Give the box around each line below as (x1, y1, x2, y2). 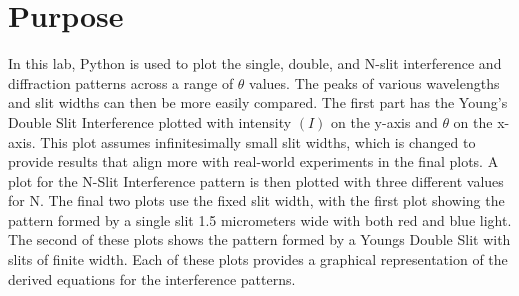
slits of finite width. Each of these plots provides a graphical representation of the (8, 249, 508, 270)
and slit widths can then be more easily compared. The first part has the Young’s (8, 92, 508, 113)
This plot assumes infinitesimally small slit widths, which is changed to (40, 131, 476, 152)
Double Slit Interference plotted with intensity (8, 111, 292, 132)
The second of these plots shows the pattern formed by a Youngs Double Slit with (8, 229, 511, 250)
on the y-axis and (331, 111, 438, 132)
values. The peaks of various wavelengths (249, 72, 500, 93)
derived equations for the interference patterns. (8, 268, 296, 289)
